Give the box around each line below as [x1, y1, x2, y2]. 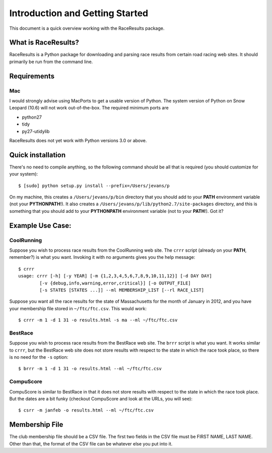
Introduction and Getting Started [9, 8, 149, 19]
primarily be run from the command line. [9, 59, 93, 65]
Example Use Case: [9, 221, 72, 230]
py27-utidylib [22, 128, 50, 134]
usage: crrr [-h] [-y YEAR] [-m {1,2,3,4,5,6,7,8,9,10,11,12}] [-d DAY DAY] [18, 273, 213, 279]
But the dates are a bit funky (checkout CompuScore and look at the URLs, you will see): [9, 395, 192, 402]
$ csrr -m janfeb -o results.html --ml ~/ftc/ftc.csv [18, 408, 154, 413]
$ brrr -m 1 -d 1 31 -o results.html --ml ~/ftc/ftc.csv [18, 366, 162, 372]
